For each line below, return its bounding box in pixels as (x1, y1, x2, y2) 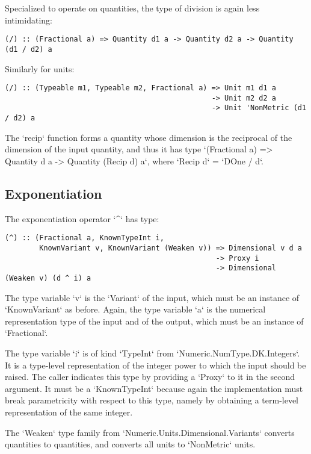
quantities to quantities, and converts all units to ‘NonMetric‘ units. (5, 438, 256, 450)
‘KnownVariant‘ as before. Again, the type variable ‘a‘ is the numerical (5, 303, 266, 316)
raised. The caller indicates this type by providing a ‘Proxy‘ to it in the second (5, 370, 295, 383)
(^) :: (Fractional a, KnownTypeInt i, (5, 234, 164, 243)
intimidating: (5, 13, 52, 26)
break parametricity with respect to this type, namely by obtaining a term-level (5, 394, 299, 406)
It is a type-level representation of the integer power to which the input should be (5, 358, 306, 371)
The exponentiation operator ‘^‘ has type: (5, 212, 159, 225)
